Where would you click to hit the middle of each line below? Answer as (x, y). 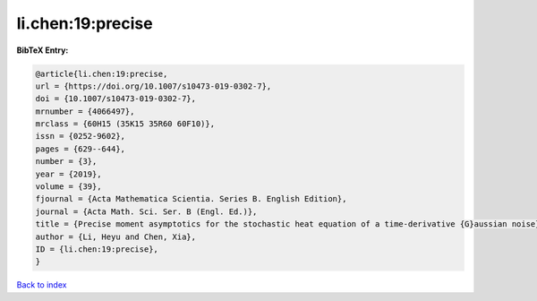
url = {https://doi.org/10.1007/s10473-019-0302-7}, (153, 86)
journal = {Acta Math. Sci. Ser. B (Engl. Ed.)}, (146, 211)
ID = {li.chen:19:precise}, (97, 249)
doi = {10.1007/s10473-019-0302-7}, (116, 99)
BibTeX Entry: (43, 50)
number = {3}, (66, 162)
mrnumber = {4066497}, (85, 111)
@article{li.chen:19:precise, (102, 73)
